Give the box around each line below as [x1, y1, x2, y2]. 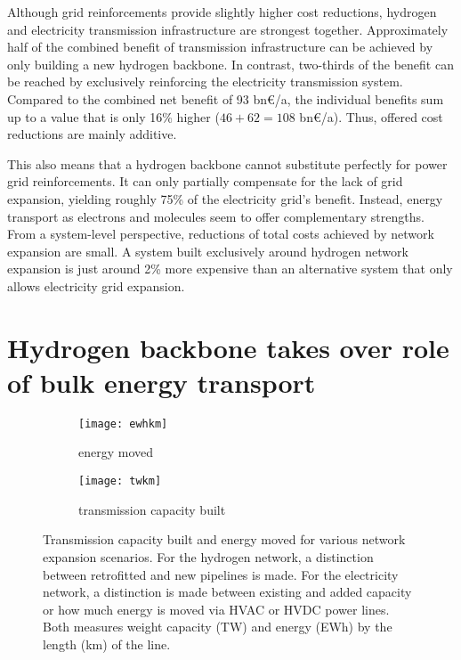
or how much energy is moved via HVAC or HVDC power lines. [43, 599, 390, 618]
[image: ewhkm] [78, 417, 168, 430]
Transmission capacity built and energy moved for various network [43, 530, 406, 549]
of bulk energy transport [7, 363, 316, 400]
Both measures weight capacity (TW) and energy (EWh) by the [43, 617, 392, 636]
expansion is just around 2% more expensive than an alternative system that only [7, 259, 453, 278]
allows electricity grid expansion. [7, 276, 185, 295]
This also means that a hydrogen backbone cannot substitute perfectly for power [7, 154, 448, 173]
